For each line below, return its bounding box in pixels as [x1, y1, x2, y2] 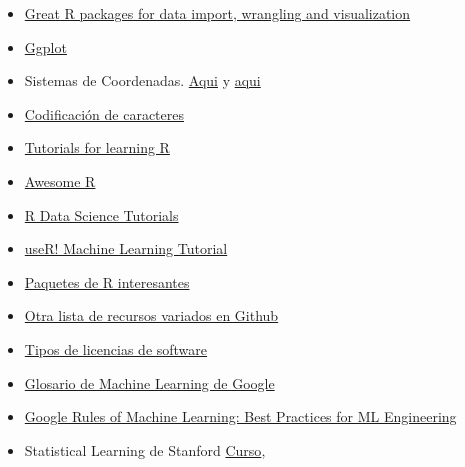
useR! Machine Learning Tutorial [24, 238, 228, 259]
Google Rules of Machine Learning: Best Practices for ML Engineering [24, 406, 457, 427]
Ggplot [24, 36, 67, 57]
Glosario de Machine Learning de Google [24, 372, 275, 393]
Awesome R [24, 170, 96, 191]
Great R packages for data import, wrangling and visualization [24, 3, 411, 23]
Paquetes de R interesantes [24, 271, 190, 292]
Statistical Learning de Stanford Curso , [24, 439, 266, 460]
